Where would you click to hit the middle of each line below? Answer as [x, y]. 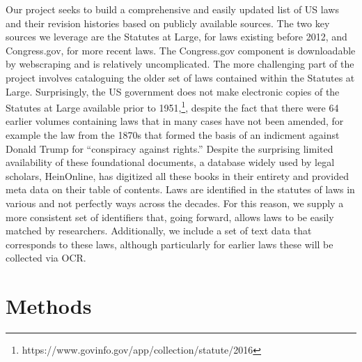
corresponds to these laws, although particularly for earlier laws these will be [170, 244]
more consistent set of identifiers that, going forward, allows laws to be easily [170, 217]
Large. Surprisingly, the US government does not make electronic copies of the [173, 91]
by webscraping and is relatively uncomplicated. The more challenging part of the [180, 64]
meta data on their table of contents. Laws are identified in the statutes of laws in [180, 189]
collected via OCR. [46, 258]
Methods [49, 306]
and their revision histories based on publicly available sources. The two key [168, 23]
